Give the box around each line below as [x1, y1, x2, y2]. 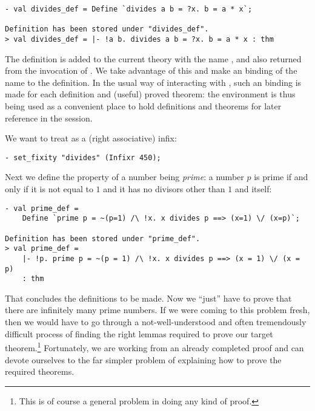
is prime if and [254, 170, 308, 183]
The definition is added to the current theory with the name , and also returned [5, 52, 302, 65]
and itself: [234, 183, 272, 195]
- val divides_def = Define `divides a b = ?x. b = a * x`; [5, 5, 253, 13]
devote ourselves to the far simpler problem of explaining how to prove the [5, 353, 282, 366]
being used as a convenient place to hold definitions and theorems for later [5, 100, 282, 112]
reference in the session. [5, 111, 93, 124]
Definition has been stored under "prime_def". [5, 234, 201, 243]
